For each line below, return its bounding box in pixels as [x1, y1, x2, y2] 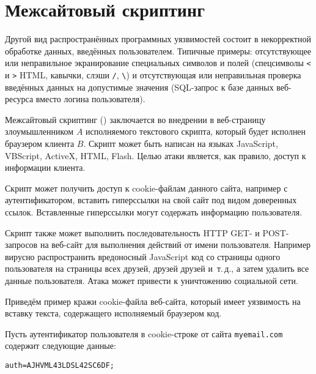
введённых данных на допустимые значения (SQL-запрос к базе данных [5, 80, 274, 93]
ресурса [5, 92, 34, 105]
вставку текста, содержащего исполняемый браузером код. [5, 307, 222, 320]
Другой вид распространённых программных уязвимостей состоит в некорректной [5, 32, 311, 45]
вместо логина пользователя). [35, 92, 145, 105]
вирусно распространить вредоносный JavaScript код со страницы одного [5, 250, 281, 263]
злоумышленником [5, 125, 74, 138]
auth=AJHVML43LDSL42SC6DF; [5, 361, 114, 370]
